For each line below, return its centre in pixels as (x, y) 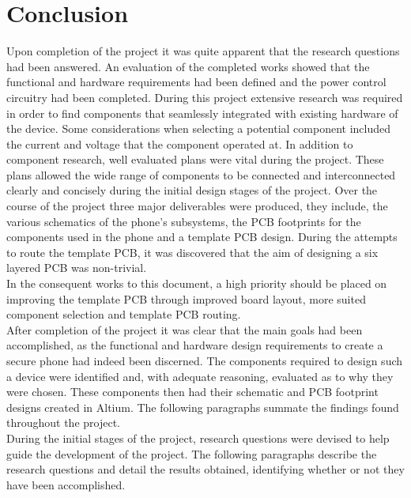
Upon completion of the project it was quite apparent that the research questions (203, 51)
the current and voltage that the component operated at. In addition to (180, 143)
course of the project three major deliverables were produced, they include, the (197, 206)
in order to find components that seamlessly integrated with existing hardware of (202, 113)
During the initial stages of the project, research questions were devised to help (198, 438)
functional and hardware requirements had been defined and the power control (196, 82)
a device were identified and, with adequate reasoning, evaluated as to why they (200, 376)
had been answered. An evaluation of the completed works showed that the (188, 66)
